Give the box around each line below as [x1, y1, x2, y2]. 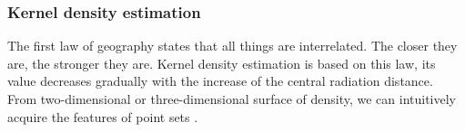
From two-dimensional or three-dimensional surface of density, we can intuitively [7, 90, 456, 108]
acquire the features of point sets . [7, 107, 198, 126]
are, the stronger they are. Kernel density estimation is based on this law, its [7, 53, 436, 72]
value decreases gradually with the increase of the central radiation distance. [7, 71, 433, 90]
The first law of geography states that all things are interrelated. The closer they [7, 36, 458, 55]
